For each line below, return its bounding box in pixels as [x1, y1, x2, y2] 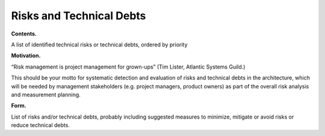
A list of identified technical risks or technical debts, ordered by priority [11, 41, 188, 48]
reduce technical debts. [11, 122, 70, 129]
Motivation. [11, 52, 41, 60]
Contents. [11, 30, 37, 37]
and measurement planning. [11, 91, 81, 98]
